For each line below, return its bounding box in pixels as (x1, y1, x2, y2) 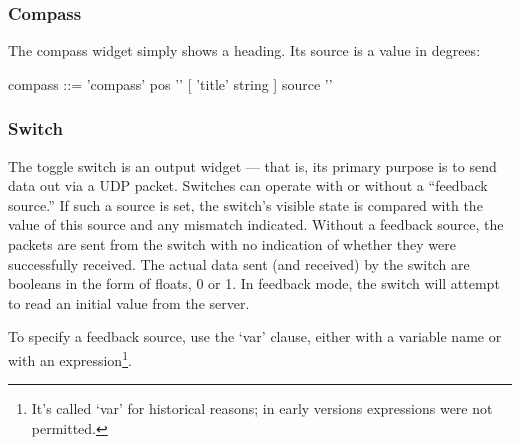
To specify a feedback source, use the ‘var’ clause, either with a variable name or (8, 326, 502, 347)
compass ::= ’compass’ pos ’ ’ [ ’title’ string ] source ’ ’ (8, 73, 333, 94)
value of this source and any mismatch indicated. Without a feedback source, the (8, 214, 504, 235)
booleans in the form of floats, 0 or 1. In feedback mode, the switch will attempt (8, 273, 500, 294)
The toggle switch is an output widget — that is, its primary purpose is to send (8, 155, 497, 176)
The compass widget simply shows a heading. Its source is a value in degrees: (8, 40, 481, 61)
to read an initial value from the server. (8, 292, 250, 313)
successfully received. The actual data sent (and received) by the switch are (8, 253, 470, 274)
